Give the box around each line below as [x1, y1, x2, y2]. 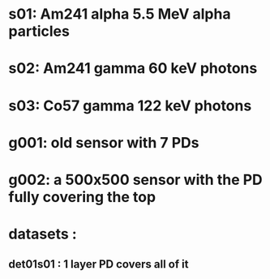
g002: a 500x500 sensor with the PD [8, 170, 264, 189]
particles [8, 22, 71, 41]
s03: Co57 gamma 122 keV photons [8, 97, 252, 114]
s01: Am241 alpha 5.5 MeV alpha [8, 5, 231, 24]
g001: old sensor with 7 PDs [8, 133, 199, 152]
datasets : [8, 225, 77, 243]
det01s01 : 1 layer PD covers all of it [8, 257, 189, 271]
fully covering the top [8, 187, 156, 206]
